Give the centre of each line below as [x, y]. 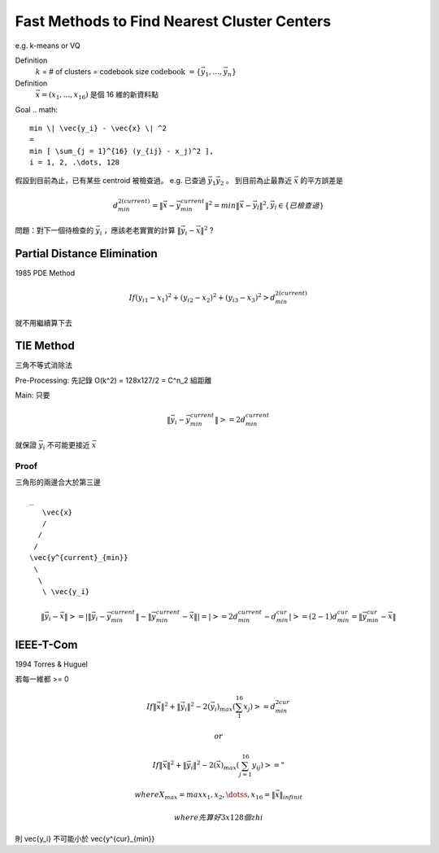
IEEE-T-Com [46, 644]
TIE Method [45, 346]
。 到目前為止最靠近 [259, 181]
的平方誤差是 [322, 181]
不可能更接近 [68, 444]
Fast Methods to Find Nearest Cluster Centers [173, 21]
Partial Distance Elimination [86, 254]
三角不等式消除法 [43, 365]
